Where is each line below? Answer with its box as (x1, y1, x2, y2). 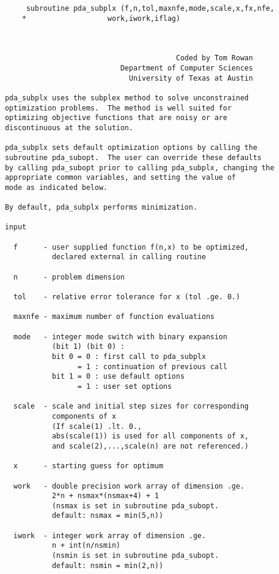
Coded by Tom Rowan (176, 54, 253, 63)
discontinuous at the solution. (5, 123, 133, 132)
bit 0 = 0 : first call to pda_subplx (51, 352, 206, 361)
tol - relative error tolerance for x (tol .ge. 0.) (13, 293, 240, 302)
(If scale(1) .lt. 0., (51, 422, 142, 431)
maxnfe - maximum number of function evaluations (13, 312, 214, 321)
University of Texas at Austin (128, 73, 253, 82)
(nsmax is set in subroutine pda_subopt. (51, 501, 219, 510)
